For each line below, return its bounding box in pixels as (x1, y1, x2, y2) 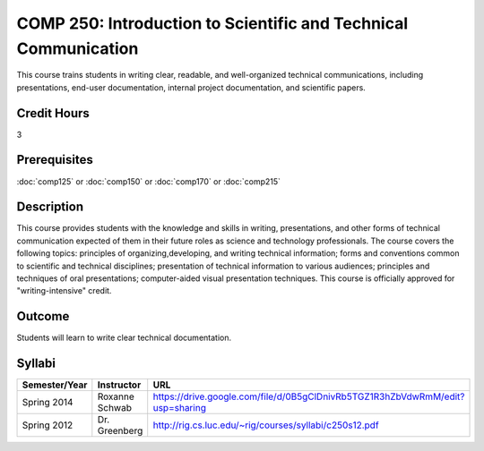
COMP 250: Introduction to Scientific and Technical (16, 13, 409, 33)
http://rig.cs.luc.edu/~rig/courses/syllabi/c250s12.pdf (152, 419, 380, 431)
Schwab (97, 402, 132, 414)
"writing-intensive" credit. (16, 285, 112, 296)
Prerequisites (16, 152, 93, 167)
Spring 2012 (22, 419, 73, 431)
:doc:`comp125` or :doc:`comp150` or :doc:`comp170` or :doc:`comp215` (16, 175, 281, 187)
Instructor (97, 379, 142, 391)
